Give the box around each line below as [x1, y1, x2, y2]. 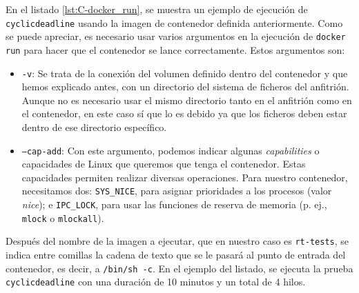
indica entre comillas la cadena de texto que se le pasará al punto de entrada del [6, 247, 346, 262]
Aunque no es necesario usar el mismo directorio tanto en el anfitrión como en [21, 92, 352, 107]
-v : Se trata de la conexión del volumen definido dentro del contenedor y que [21, 65, 348, 80]
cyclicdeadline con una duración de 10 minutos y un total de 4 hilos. [6, 274, 306, 289]
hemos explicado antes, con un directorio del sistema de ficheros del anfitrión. [21, 79, 349, 94]
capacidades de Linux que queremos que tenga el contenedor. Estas [21, 156, 306, 171]
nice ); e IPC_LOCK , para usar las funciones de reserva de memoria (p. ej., [21, 197, 327, 212]
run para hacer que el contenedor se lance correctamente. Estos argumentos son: [6, 42, 345, 57]
